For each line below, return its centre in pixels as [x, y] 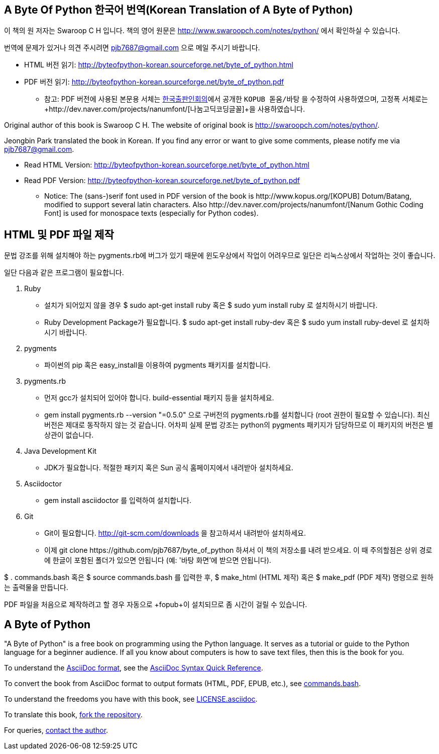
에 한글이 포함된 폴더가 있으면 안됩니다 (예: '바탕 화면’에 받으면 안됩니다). [158, 560]
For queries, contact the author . [56, 730]
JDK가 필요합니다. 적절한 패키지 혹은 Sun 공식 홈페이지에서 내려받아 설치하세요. [169, 468]
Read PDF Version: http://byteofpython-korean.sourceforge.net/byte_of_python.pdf [162, 181]
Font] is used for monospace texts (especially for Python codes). [151, 213]
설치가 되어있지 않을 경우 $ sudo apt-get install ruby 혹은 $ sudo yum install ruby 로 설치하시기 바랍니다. [211, 305]
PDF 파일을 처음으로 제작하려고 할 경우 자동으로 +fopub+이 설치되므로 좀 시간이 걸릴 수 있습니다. [156, 605]
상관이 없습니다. [69, 435]
